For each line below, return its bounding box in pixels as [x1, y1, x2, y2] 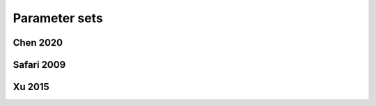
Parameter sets [13, 10, 104, 26]
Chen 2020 [13, 37, 63, 48]
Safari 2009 [13, 59, 66, 71]
